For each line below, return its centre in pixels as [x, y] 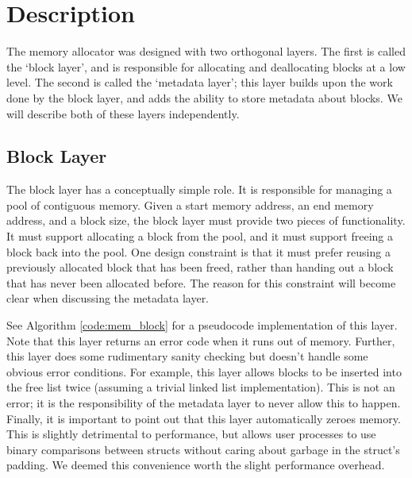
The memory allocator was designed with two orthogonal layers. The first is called [206, 51]
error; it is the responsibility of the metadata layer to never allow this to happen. [204, 403]
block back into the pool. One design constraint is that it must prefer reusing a [198, 251]
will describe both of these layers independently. [123, 113]
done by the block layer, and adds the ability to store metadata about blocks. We [204, 97]
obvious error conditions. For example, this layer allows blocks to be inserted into [204, 371]
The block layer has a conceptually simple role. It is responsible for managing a [199, 189]
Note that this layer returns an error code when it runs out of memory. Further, [201, 340]
